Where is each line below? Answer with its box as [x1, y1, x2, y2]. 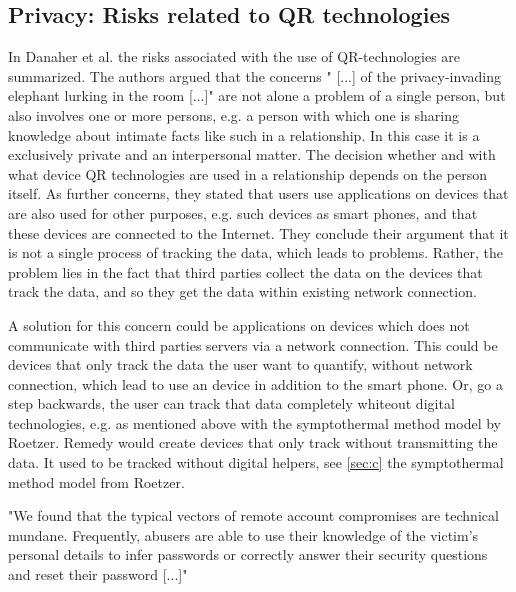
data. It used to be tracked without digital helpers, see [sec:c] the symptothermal [8, 452, 504, 473]
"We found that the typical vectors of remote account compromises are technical [8, 505, 499, 526]
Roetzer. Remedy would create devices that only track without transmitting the [8, 432, 498, 453]
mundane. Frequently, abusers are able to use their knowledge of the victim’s [8, 524, 479, 545]
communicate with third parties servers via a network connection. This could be [8, 334, 498, 355]
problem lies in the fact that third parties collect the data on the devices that [8, 261, 483, 282]
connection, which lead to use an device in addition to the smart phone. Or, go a [8, 373, 503, 394]
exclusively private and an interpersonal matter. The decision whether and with [8, 144, 496, 165]
